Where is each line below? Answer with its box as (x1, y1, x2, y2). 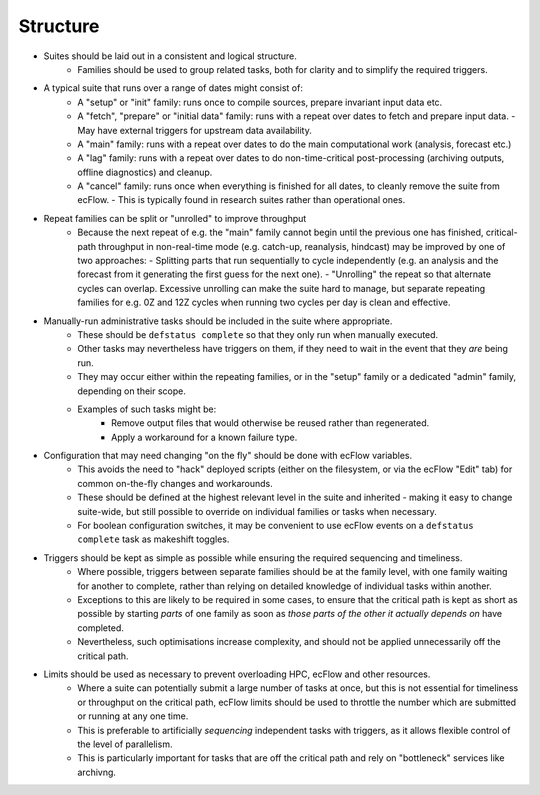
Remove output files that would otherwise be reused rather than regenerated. (111, 417, 430, 429)
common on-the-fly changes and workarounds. (77, 477, 274, 489)
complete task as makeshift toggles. (77, 533, 230, 545)
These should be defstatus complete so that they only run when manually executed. (77, 328, 439, 340)
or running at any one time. (77, 710, 189, 722)
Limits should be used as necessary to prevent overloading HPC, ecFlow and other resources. (43, 668, 431, 680)
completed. (77, 621, 124, 634)
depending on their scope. (77, 385, 187, 397)
